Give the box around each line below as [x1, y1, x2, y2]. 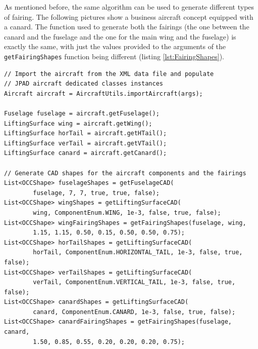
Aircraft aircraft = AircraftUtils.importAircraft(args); [4, 90, 203, 97]
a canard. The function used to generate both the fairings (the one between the [4, 21, 249, 32]
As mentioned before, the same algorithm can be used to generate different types [4, 2, 254, 12]
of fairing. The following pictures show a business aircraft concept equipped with [4, 11, 253, 22]
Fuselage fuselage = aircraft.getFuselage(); [4, 110, 160, 117]
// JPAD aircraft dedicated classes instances [4, 80, 163, 88]
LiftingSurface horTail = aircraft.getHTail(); [4, 130, 167, 137]
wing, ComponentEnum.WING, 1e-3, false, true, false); [33, 209, 221, 216]
